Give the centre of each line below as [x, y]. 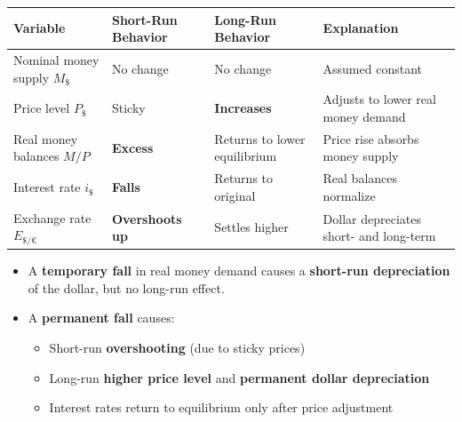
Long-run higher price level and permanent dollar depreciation [239, 377]
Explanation [361, 28]
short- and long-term [379, 236]
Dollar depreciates [372, 218]
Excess [132, 147]
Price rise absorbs [371, 138]
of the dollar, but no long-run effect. [126, 287]
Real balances [360, 178]
